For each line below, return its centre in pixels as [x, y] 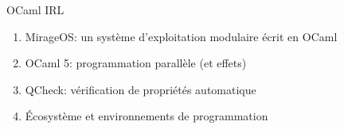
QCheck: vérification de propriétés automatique [141, 89]
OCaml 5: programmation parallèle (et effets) [136, 63]
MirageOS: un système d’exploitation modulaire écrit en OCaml [181, 36]
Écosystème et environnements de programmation [147, 116]
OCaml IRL [35, 9]
